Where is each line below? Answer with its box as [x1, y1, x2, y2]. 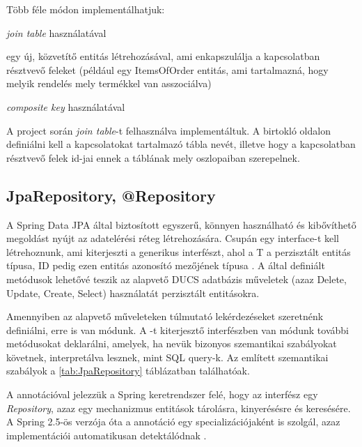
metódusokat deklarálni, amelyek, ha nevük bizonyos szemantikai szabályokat [6, 336, 337, 351]
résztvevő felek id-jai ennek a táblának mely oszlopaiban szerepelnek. [6, 150, 300, 165]
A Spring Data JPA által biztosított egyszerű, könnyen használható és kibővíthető [6, 217, 356, 232]
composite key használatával [6, 99, 125, 114]
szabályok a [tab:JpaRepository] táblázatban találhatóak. [6, 363, 250, 378]
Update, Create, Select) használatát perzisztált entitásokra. [6, 285, 260, 300]
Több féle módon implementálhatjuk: [6, 2, 165, 16]
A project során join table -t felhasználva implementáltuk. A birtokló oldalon [6, 123, 331, 137]
